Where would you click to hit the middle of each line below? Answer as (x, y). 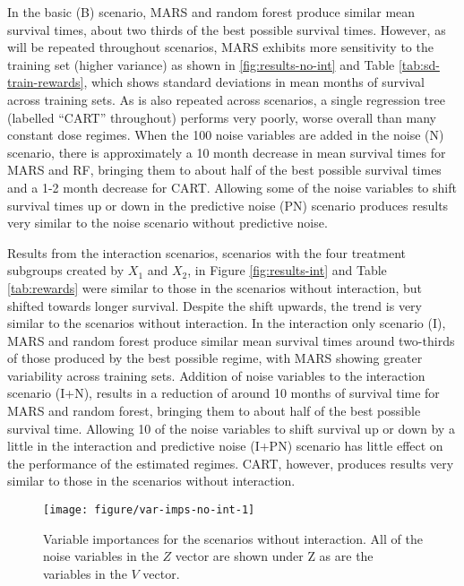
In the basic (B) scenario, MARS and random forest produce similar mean (211, 12)
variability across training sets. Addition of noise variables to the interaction (216, 375)
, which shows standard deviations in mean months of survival (254, 82)
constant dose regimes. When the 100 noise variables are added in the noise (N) (226, 135)
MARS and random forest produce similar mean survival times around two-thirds (231, 340)
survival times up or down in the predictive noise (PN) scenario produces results (228, 205)
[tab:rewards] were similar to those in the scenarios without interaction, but (215, 287)
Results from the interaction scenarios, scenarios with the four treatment (206, 252)
